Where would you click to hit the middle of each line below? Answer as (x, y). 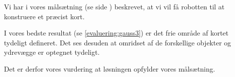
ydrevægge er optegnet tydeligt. (52, 52)
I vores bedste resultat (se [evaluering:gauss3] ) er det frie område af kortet (116, 33)
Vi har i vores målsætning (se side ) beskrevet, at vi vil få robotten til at (114, 6)
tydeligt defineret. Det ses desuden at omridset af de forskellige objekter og (117, 42)
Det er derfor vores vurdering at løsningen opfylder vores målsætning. (110, 68)
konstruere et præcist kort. (44, 16)
